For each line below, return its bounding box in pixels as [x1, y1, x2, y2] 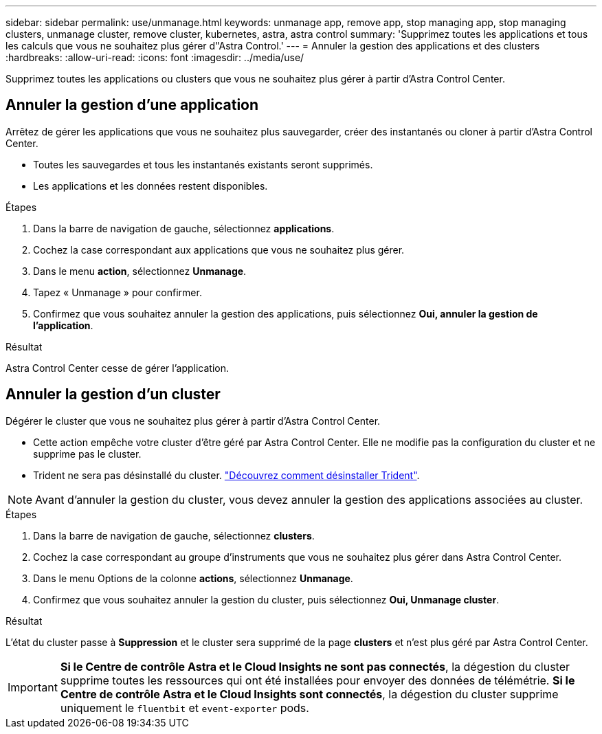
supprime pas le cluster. [33, 447, 142, 460]
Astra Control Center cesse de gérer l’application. [5, 362, 229, 374]
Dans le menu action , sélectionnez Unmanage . [33, 265, 247, 277]
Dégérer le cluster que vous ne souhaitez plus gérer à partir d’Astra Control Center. [5, 414, 381, 427]
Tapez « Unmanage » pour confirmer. [33, 286, 202, 298]
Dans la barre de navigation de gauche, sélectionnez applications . [33, 222, 335, 234]
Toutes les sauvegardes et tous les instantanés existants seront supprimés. [33, 158, 373, 170]
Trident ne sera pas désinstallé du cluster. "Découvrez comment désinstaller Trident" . [33, 469, 420, 481]
